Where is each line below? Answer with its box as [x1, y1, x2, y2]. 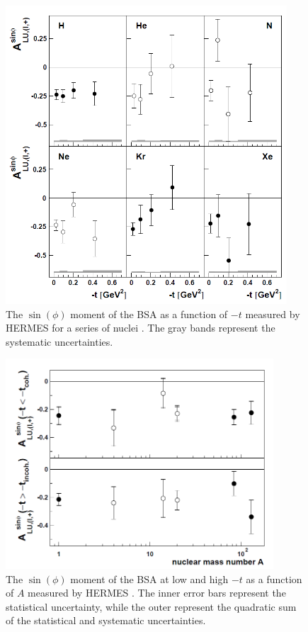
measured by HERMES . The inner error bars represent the [28, 585, 286, 600]
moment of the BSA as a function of [70, 306, 228, 321]
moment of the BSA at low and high [70, 571, 229, 586]
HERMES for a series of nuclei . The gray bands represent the [6, 320, 275, 335]
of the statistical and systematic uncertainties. [6, 613, 206, 628]
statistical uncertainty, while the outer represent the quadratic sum [6, 599, 297, 614]
